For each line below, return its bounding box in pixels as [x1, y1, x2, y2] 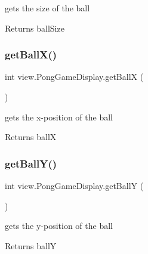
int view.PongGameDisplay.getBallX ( [5, 70, 144, 83]
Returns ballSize [5, 21, 64, 34]
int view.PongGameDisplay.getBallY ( [5, 179, 144, 191]
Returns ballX [5, 131, 57, 143]
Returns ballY [5, 239, 57, 252]
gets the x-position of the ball [5, 110, 113, 123]
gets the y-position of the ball [5, 219, 113, 232]
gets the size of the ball [5, 2, 90, 14]
